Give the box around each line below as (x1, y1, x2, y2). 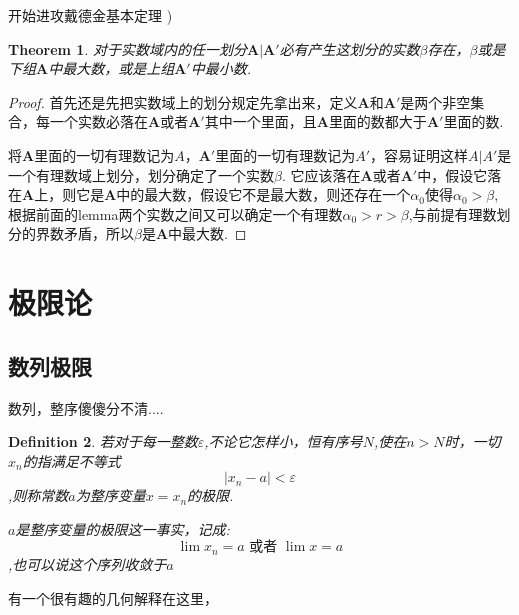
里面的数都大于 (328, 111, 427, 132)
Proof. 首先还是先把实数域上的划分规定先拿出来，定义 (8, 91, 358, 112)
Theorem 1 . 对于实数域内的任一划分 (8, 38, 247, 59)
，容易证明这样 (370, 144, 469, 165)
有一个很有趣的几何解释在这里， (8, 587, 218, 608)
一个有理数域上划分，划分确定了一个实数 (8, 164, 274, 185)
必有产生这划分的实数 (279, 38, 420, 59)
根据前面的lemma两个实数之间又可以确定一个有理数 (8, 203, 343, 224)
